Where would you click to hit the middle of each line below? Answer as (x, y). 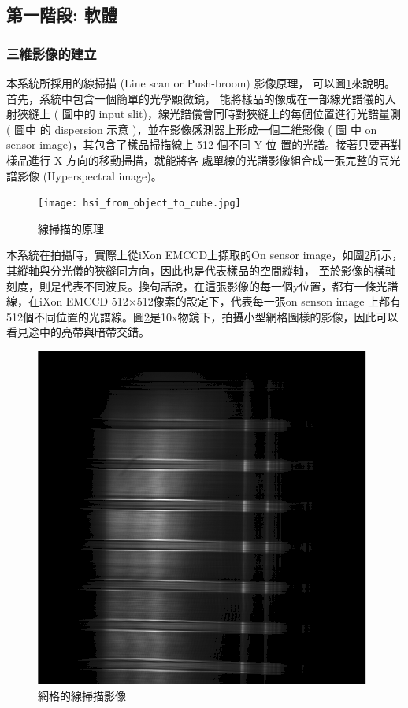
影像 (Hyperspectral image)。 (89, 175)
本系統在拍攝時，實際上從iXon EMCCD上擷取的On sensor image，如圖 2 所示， (205, 255)
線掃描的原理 (71, 228)
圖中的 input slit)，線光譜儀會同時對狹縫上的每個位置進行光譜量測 (231, 114)
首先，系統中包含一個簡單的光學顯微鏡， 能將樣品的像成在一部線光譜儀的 (196, 98)
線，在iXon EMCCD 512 (67, 301)
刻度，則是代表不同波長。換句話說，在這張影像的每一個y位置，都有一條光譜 (202, 285)
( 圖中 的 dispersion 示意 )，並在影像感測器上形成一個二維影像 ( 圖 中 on (192, 129)
